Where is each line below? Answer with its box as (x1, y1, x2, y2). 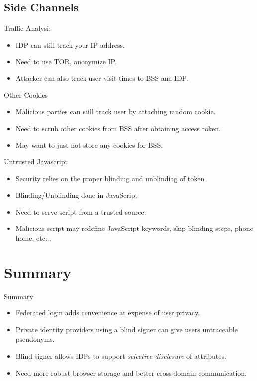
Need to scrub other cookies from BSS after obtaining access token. (15, 123, 221, 133)
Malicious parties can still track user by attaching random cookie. (15, 106, 216, 117)
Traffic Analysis (4, 23, 52, 33)
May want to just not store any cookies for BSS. (15, 140, 163, 150)
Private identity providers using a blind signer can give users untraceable (15, 324, 238, 334)
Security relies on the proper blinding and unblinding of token (15, 173, 205, 183)
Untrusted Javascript (4, 156, 68, 166)
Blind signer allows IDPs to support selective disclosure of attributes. (15, 351, 226, 361)
